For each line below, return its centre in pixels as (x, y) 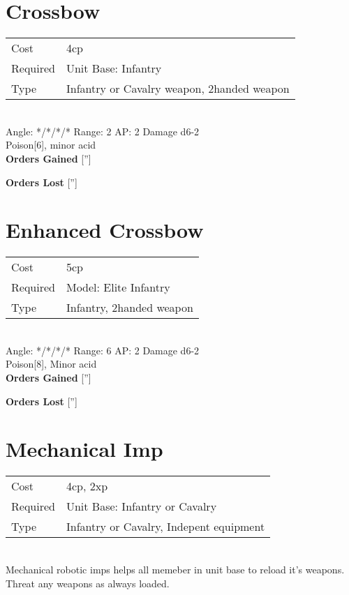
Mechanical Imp (84, 449)
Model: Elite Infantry (118, 287)
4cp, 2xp (87, 486)
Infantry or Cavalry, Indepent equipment (165, 527)
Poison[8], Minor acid (51, 364)
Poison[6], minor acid (51, 145)
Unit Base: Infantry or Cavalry (141, 506)
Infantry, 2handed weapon (129, 308)
